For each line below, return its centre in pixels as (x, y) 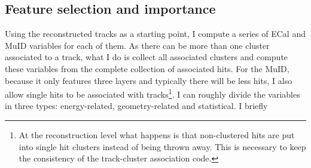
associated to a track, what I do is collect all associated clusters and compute (147, 57)
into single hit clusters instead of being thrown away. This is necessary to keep (162, 146)
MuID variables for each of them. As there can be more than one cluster (137, 45)
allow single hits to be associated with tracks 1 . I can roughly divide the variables (153, 93)
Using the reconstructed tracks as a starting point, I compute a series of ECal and (155, 34)
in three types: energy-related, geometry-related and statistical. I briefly (136, 106)
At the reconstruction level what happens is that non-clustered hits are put (157, 135)
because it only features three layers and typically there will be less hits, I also (149, 80)
